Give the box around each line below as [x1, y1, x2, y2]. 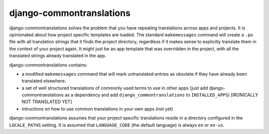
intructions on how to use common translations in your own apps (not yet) [21, 106, 173, 112]
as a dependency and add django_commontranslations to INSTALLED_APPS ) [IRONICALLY [65, 92, 259, 98]
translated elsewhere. [21, 78, 66, 84]
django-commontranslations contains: [9, 62, 87, 68]
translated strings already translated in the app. [9, 53, 107, 59]
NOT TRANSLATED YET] [21, 99, 72, 105]
